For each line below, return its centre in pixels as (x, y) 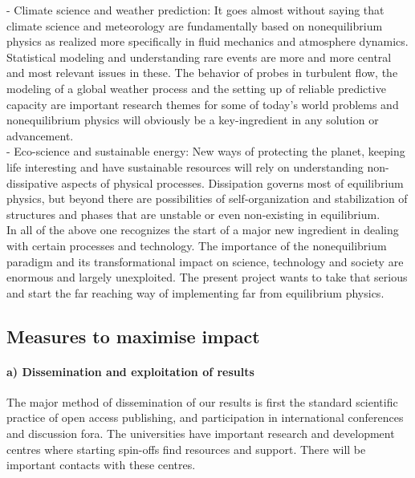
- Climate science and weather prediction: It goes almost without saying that (195, 10)
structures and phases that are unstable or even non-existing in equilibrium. (193, 214)
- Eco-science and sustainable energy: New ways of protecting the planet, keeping (206, 151)
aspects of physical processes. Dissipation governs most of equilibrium (232, 182)
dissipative (32, 182)
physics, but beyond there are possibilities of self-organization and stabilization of (207, 198)
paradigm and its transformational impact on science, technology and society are (205, 261)
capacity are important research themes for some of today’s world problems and (203, 104)
